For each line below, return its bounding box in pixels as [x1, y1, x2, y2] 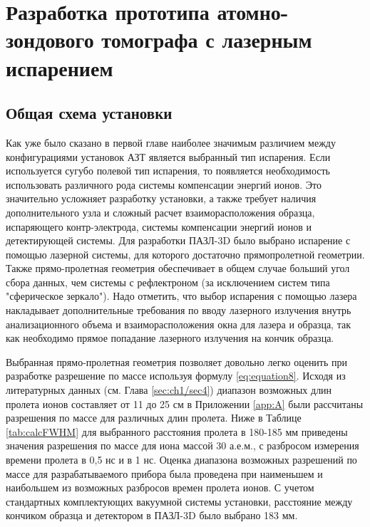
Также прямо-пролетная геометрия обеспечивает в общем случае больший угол [6, 261, 350, 276]
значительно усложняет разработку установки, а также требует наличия [6, 191, 317, 206]
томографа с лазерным [101, 25, 312, 54]
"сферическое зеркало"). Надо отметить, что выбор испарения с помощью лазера [6, 288, 357, 303]
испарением [6, 53, 113, 82]
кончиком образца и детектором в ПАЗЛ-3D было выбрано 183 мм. [6, 508, 298, 523]
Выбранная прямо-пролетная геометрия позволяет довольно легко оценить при [6, 354, 348, 369]
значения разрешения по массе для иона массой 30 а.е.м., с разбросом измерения [6, 438, 359, 453]
